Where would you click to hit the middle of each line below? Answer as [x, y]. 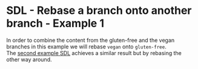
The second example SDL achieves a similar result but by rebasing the [94, 53]
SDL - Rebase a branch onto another [99, 11]
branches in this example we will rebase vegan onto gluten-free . [86, 47]
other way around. [29, 59]
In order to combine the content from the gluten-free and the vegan [91, 40]
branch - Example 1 [55, 23]
